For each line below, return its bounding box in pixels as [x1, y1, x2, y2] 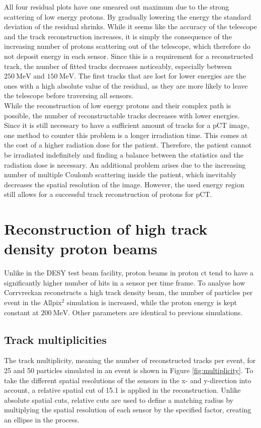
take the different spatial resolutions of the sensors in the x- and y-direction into [4, 375, 251, 385]
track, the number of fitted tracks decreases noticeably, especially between [4, 60, 232, 71]
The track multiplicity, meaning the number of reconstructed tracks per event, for [4, 355, 256, 366]
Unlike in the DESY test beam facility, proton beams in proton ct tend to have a [4, 267, 254, 278]
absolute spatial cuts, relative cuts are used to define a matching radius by [4, 394, 233, 405]
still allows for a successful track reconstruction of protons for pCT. [4, 189, 212, 199]
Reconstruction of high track [4, 219, 208, 239]
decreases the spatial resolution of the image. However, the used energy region [4, 179, 244, 189]
